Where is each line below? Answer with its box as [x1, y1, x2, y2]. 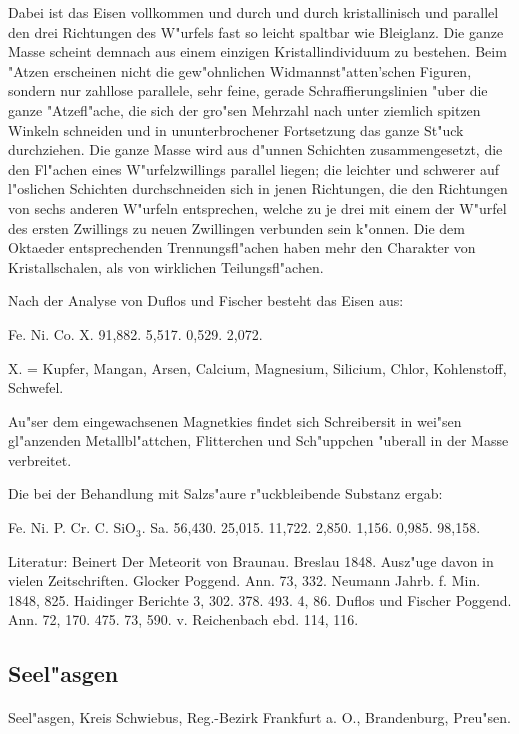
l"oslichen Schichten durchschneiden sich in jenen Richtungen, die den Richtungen [8, 178, 508, 199]
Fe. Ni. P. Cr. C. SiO [8, 517, 137, 538]
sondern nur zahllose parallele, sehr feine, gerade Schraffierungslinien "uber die [8, 80, 488, 101]
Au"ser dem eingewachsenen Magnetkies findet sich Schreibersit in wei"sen [8, 410, 462, 431]
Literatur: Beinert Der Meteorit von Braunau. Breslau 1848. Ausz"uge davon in [8, 550, 494, 571]
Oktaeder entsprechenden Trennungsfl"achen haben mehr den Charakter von [8, 237, 476, 258]
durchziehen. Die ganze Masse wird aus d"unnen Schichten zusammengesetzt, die [8, 139, 503, 160]
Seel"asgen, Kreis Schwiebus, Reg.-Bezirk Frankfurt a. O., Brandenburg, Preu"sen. [8, 707, 511, 728]
